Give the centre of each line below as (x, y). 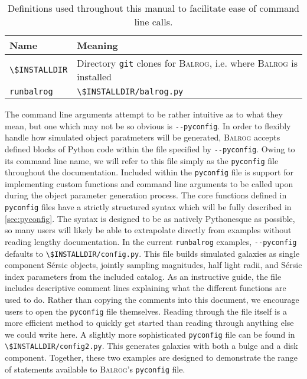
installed (94, 76)
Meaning (97, 45)
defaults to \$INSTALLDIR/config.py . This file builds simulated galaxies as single (152, 253)
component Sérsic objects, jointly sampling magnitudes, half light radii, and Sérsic (153, 265)
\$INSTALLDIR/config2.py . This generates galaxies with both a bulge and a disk (151, 346)
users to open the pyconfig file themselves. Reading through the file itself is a (146, 311)
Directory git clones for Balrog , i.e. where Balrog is (187, 63)
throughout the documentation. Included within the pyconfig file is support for (149, 172)
